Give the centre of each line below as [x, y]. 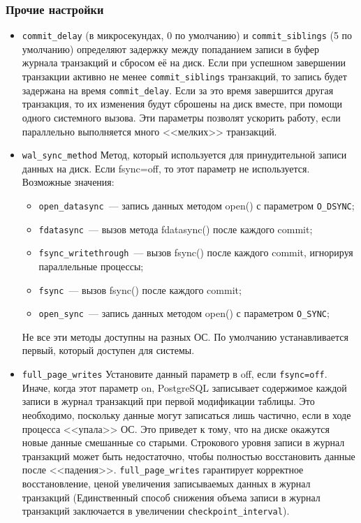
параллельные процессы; [91, 266]
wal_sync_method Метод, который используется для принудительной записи [184, 155]
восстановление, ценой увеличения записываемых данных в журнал [166, 483]
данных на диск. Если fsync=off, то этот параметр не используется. [166, 168]
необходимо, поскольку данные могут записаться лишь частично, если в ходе [186, 414]
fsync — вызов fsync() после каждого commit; [140, 289]
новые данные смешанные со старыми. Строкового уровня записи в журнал [183, 442]
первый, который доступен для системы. [108, 350]
